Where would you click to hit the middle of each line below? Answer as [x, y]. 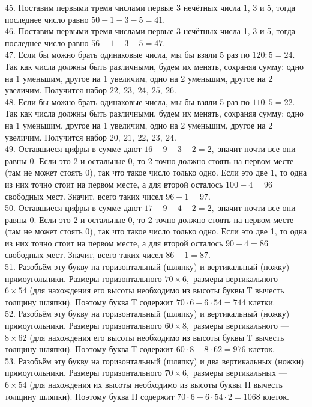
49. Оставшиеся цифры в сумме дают [73, 149]
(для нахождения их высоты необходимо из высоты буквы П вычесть [156, 384]
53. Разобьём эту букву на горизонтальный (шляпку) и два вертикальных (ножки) [154, 360]
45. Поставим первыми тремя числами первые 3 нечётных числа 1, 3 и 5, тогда [150, 7]
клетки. [262, 301]
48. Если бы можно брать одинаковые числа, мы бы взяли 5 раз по [127, 101]
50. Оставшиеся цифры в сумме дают [73, 208]
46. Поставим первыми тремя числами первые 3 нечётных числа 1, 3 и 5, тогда [150, 31]
